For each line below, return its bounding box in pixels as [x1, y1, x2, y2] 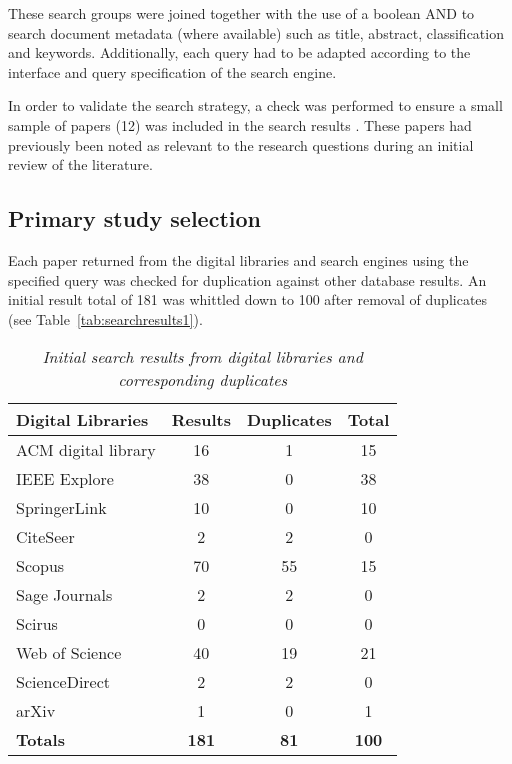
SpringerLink [16, 496, 107, 520]
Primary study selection [8, 203, 261, 234]
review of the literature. [8, 154, 153, 175]
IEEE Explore [16, 467, 114, 491]
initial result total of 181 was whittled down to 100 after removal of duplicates [8, 289, 488, 310]
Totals [16, 728, 65, 752]
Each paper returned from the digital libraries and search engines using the [8, 249, 469, 270]
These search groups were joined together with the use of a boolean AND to [8, 3, 475, 23]
